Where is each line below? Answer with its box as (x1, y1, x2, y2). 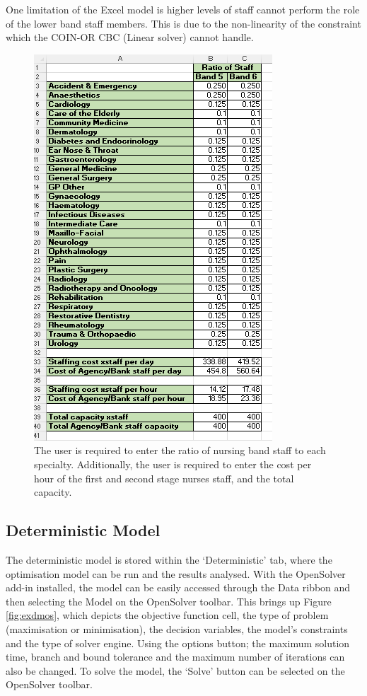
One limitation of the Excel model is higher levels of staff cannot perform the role (6, 2, 360, 16)
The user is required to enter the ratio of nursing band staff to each (34, 443, 326, 458)
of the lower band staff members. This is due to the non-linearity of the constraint (6, 16, 361, 30)
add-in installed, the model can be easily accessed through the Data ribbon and (6, 580, 351, 595)
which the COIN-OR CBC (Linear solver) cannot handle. (6, 30, 254, 45)
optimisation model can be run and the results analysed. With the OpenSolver (6, 566, 346, 581)
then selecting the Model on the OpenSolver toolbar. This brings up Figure (6, 593, 332, 608)
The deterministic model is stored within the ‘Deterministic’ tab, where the (6, 552, 332, 567)
